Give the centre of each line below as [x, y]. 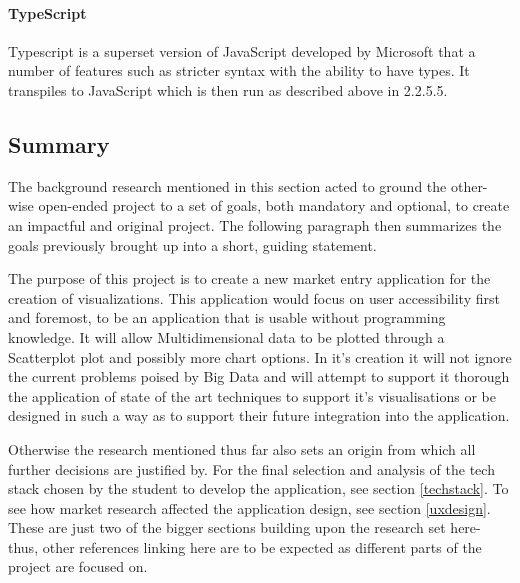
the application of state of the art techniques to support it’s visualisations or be [252, 395]
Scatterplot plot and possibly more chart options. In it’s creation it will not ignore [260, 356]
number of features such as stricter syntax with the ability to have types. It [239, 70]
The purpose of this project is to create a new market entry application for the [249, 278]
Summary [59, 143]
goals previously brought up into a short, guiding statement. [192, 244]
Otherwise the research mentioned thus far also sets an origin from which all [242, 448]
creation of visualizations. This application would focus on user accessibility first [254, 297]
